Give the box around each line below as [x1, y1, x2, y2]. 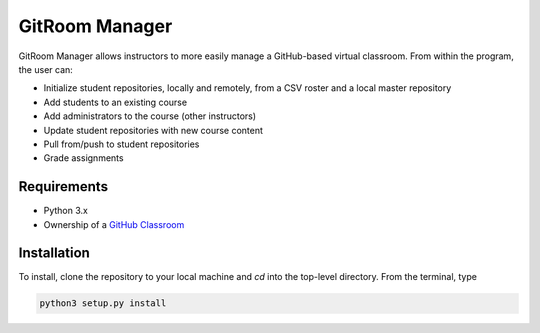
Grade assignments [43, 152, 124, 164]
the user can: [18, 63, 74, 75]
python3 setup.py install [39, 298, 167, 309]
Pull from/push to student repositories [43, 138, 200, 150]
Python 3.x [43, 205, 89, 217]
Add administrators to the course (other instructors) [43, 110, 257, 122]
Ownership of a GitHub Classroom [43, 218, 185, 230]
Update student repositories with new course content [43, 124, 264, 136]
